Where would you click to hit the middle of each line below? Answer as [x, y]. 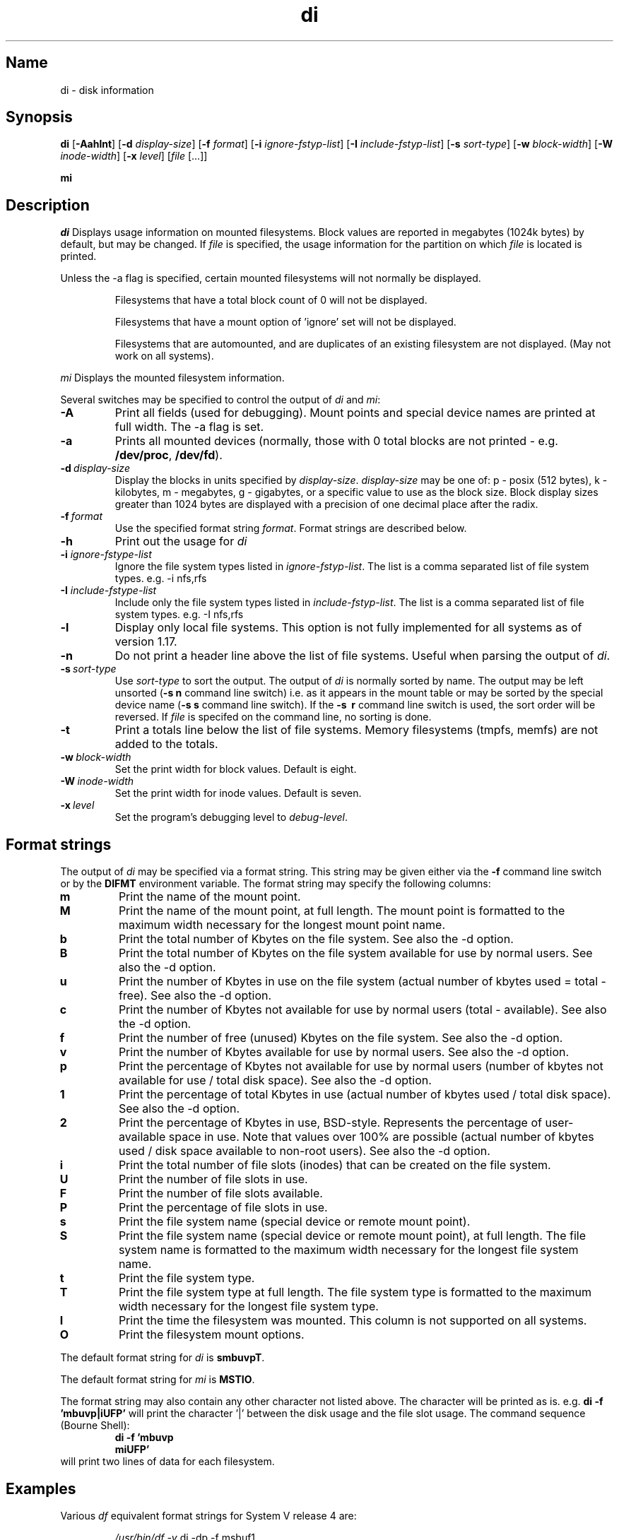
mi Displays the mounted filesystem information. [172, 378]
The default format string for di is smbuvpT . [163, 1358]
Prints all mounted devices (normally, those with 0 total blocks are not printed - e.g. [336, 441]
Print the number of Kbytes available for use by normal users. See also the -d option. [344, 1052]
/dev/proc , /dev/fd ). [169, 455]
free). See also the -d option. [195, 996]
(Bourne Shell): [95, 1426]
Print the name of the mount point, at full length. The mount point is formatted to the [342, 911]
